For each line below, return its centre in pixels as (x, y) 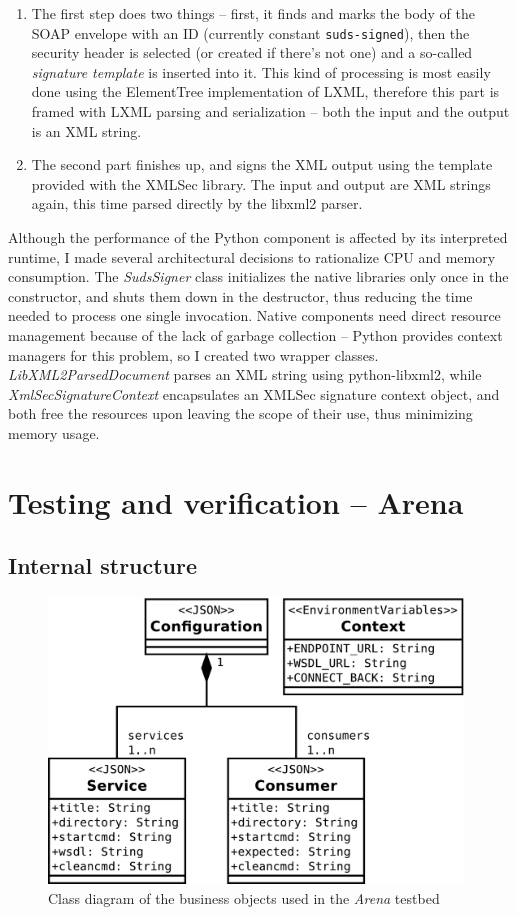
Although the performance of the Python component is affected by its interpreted (258, 237)
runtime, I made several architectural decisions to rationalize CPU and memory (252, 256)
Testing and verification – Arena (236, 501)
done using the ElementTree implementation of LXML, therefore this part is (265, 91)
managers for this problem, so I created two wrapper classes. (193, 354)
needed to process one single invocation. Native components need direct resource (254, 315)
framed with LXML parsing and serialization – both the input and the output (270, 111)
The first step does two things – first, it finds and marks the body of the (253, 13)
